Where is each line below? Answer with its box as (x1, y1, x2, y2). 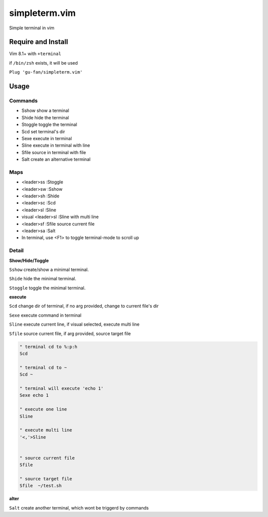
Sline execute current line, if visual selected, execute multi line (9, 321, 140, 328)
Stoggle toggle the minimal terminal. (9, 285, 86, 291)
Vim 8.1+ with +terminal (9, 51, 62, 57)
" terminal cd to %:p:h (19, 344, 78, 349)
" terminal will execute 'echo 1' (19, 385, 104, 391)
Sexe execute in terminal (21, 135, 72, 141)
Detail (9, 247, 24, 254)
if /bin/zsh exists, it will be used (9, 60, 78, 66)
